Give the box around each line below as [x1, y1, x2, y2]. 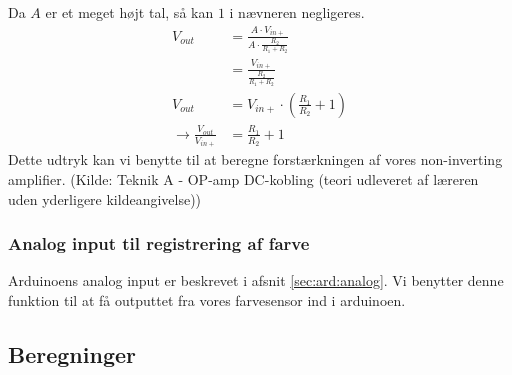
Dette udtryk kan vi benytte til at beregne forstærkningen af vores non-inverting [8, 149, 503, 170]
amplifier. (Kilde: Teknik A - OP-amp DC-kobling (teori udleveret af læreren [8, 168, 479, 189]
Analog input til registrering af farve [8, 231, 310, 256]
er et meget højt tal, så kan [45, 2, 214, 22]
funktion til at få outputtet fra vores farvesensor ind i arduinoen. [8, 289, 406, 310]
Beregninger [8, 338, 136, 369]
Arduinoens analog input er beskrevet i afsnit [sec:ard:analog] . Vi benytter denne [8, 270, 504, 291]
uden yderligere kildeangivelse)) [8, 188, 202, 209]
